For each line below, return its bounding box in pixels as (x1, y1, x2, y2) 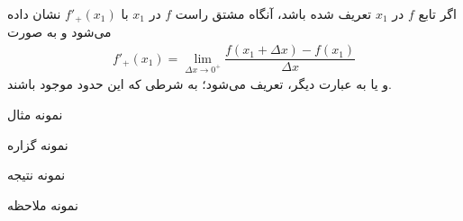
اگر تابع (418, 4, 457, 22)
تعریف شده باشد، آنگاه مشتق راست (175, 4, 372, 22)
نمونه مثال (7, 104, 63, 123)
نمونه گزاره (7, 135, 68, 154)
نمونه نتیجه (7, 165, 66, 184)
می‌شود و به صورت (7, 22, 112, 41)
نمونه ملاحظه (7, 195, 78, 214)
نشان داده (7, 4, 61, 22)
